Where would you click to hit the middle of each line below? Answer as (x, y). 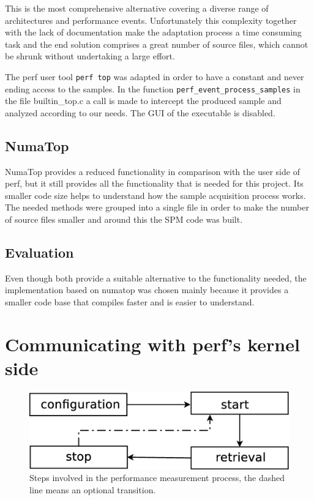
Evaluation (39, 252)
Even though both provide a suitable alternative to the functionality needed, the (156, 278)
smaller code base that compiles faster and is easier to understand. (130, 302)
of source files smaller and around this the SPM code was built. (124, 219)
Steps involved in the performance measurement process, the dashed (157, 478)
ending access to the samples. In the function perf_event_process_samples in (153, 88)
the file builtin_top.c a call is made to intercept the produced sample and (143, 101)
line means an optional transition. (93, 489)
